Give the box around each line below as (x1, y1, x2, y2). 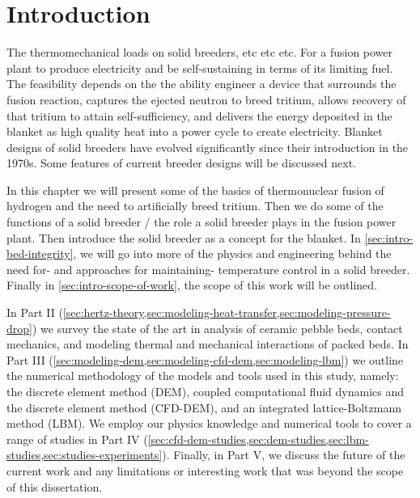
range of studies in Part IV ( (6, 430, 148, 447)
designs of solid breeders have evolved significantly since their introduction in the (6, 138, 409, 155)
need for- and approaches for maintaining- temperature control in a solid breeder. (6, 260, 410, 277)
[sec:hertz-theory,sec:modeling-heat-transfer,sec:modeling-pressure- (62, 304, 391, 321)
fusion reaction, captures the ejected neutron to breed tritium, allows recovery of (6, 91, 406, 108)
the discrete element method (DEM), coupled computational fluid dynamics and (6, 383, 404, 399)
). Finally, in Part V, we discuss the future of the (162, 446, 405, 463)
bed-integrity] (6, 245, 74, 262)
